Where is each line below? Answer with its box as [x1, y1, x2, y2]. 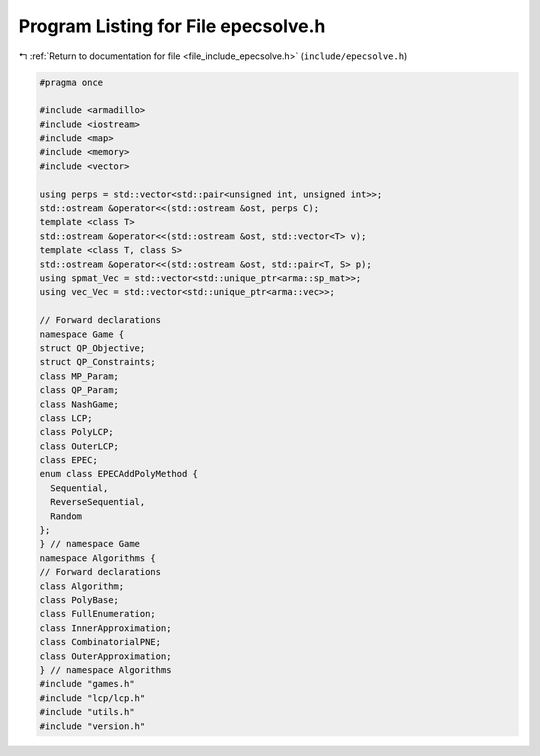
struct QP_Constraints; [39, 356, 157, 368]
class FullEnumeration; [39, 608, 157, 620]
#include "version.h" [39, 720, 146, 732]
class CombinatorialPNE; [39, 636, 162, 648]
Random [50, 510, 83, 522]
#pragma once [39, 76, 104, 88]
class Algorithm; [39, 580, 125, 592]
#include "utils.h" [39, 706, 135, 718]
